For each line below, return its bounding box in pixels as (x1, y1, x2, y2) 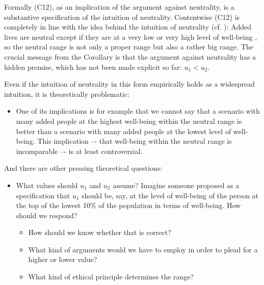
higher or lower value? (28, 254, 97, 265)
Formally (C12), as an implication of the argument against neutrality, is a (4, 2, 234, 12)
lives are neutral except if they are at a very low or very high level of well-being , (4, 31, 257, 42)
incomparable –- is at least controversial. (16, 145, 143, 156)
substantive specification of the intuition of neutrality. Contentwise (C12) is (4, 11, 240, 22)
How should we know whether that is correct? (28, 227, 171, 238)
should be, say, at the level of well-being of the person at (82, 190, 259, 200)
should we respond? (16, 210, 77, 220)
